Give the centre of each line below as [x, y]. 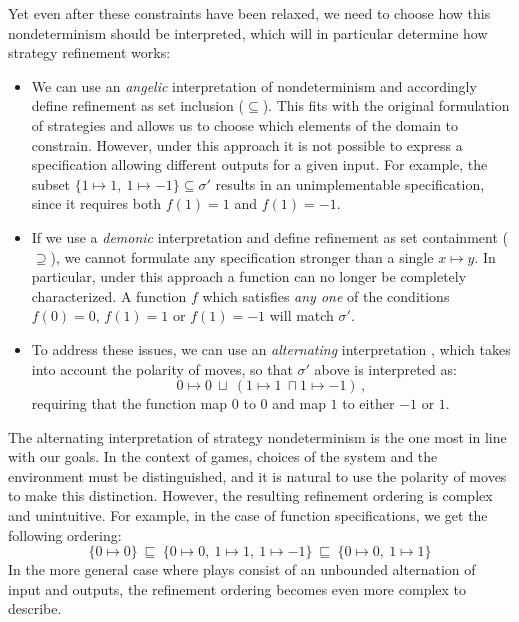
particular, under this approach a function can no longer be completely [249, 276]
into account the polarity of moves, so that [162, 368]
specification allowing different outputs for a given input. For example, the [259, 164]
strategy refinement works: [89, 52]
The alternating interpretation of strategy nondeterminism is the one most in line [257, 436]
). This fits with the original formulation [386, 105]
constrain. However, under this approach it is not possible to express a [247, 144]
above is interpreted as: [385, 368]
